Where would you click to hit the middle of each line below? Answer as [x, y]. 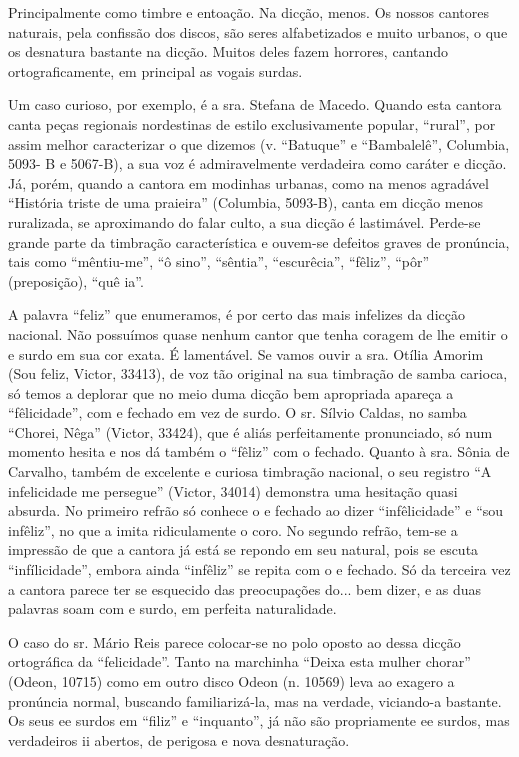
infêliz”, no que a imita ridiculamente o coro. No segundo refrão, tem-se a [233, 529]
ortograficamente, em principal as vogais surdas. [155, 70]
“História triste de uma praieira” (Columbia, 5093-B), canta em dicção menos [245, 202]
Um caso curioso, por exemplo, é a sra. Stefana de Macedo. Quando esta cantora [255, 104]
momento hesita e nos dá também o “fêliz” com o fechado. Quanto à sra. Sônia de [259, 451]
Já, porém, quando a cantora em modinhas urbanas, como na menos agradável [248, 182]
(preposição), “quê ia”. [76, 280]
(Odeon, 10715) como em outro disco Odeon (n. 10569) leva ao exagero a [231, 681]
